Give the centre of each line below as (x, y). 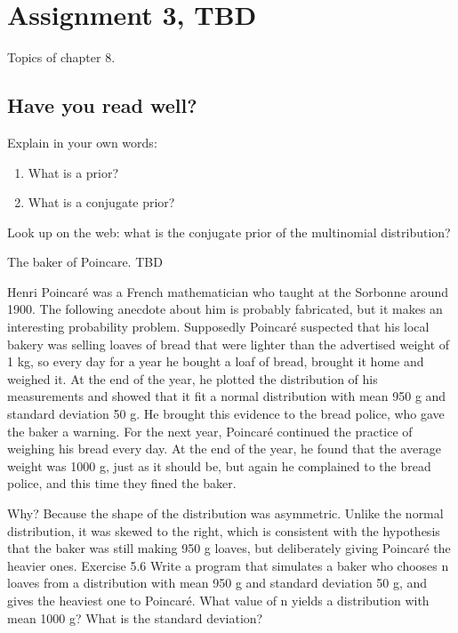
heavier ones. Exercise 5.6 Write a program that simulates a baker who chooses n (228, 565)
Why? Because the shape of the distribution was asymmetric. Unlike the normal (225, 513)
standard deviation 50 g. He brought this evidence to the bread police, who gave (226, 414)
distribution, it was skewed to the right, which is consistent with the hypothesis (224, 530)
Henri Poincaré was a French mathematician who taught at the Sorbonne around (228, 291)
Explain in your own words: (82, 142)
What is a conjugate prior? (101, 202)
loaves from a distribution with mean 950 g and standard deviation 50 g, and (217, 583)
